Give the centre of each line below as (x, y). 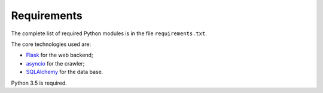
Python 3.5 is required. (39, 83)
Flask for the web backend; (60, 55)
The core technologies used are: (51, 44)
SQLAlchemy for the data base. (65, 72)
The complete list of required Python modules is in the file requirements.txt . (109, 33)
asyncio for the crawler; (55, 63)
